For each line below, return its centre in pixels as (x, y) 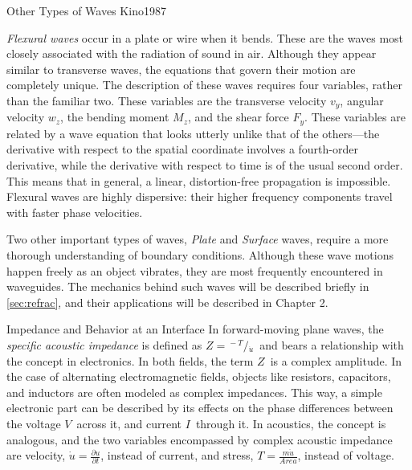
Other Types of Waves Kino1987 (86, 10)
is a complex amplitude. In (336, 360)
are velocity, (36, 455)
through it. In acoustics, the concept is (291, 423)
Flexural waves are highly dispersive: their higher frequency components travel (200, 196)
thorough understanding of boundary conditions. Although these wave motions (200, 255)
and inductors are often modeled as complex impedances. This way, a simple (194, 392)
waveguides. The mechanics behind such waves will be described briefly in (188, 286)
